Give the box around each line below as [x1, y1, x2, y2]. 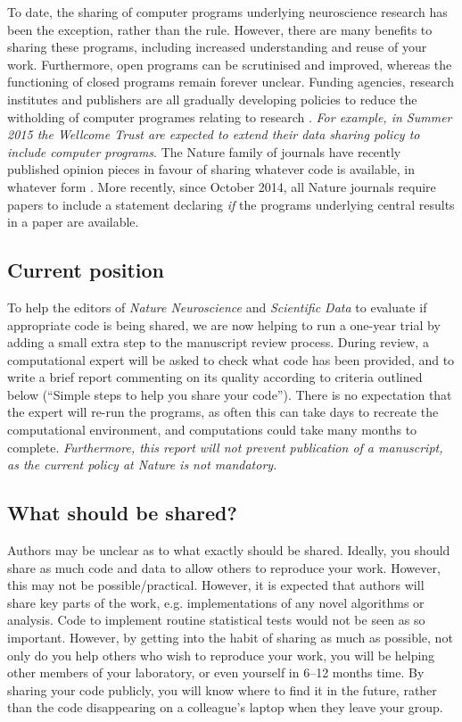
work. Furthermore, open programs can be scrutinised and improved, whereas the [7, 54, 452, 73]
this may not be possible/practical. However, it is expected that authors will [7, 576, 425, 594]
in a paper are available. [7, 212, 139, 231]
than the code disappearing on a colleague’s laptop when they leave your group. [7, 698, 443, 717]
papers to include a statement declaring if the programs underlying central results [7, 195, 455, 213]
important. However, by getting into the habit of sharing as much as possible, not [7, 628, 453, 647]
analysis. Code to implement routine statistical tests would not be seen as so [7, 610, 425, 629]
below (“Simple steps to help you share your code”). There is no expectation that [7, 385, 452, 403]
